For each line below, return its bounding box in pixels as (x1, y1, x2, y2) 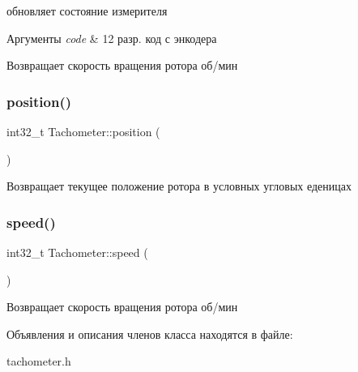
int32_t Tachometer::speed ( (6, 244, 148, 260)
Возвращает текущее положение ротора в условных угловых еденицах (6, 177, 352, 195)
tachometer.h (6, 353, 71, 370)
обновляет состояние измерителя (6, 2, 168, 19)
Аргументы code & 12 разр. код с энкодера (6, 29, 217, 46)
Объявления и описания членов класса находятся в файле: (6, 325, 293, 342)
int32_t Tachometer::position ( (6, 123, 160, 139)
